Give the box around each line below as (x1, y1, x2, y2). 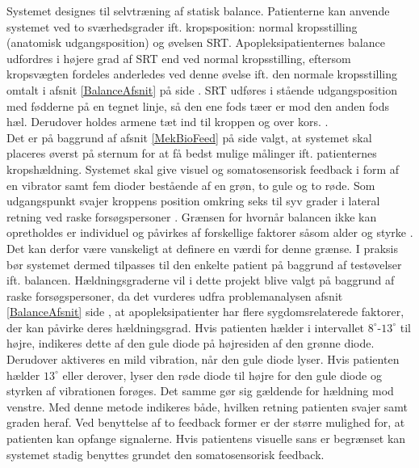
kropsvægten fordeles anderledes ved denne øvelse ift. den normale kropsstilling (6, 65, 398, 82)
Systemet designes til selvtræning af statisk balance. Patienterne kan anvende (6, 2, 390, 19)
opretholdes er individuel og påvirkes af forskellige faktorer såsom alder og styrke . (6, 224, 413, 241)
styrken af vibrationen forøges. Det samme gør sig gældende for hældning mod (6, 382, 394, 399)
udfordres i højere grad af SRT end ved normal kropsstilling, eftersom (6, 49, 351, 66)
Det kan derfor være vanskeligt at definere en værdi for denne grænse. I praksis (6, 239, 398, 256)
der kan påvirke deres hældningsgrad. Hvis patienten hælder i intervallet (6, 318, 365, 335)
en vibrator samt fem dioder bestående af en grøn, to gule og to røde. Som (6, 176, 375, 193)
